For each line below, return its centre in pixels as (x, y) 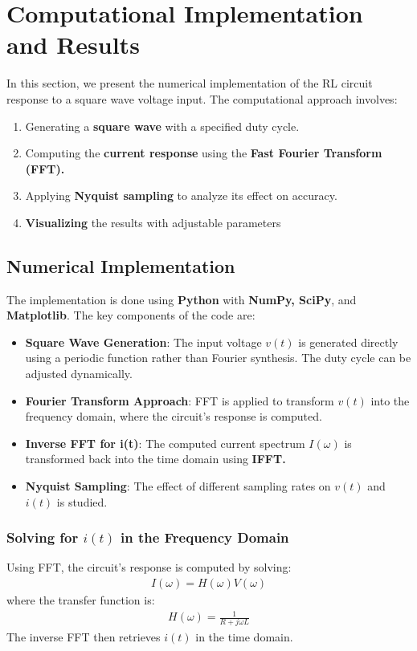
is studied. (82, 501)
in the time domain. (244, 636)
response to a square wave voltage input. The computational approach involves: (202, 98)
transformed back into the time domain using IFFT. (155, 459)
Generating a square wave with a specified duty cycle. (162, 126)
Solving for (43, 537)
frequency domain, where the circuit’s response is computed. (174, 416)
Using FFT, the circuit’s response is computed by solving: (149, 567)
